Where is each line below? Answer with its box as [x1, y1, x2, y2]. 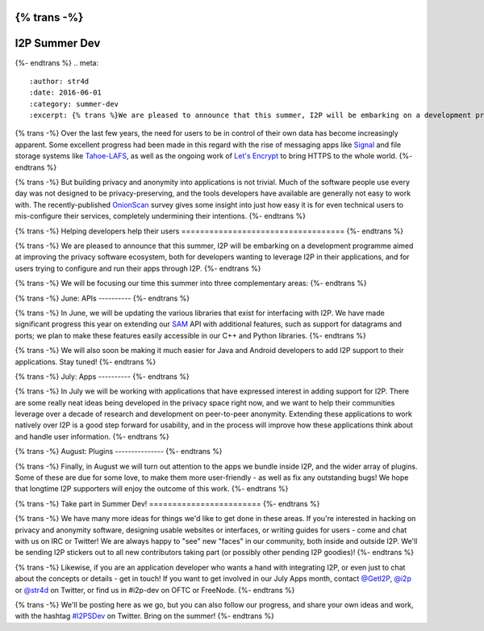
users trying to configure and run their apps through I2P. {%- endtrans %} [15, 263, 261, 273]
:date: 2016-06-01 [29, 88, 102, 97]
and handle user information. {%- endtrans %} [15, 431, 169, 441]
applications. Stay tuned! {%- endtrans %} [15, 356, 156, 367]
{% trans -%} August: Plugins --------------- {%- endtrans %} [15, 447, 223, 456]
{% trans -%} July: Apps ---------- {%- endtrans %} [15, 372, 190, 381]
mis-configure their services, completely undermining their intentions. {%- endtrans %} [15, 211, 307, 221]
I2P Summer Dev [15, 36, 101, 50]
